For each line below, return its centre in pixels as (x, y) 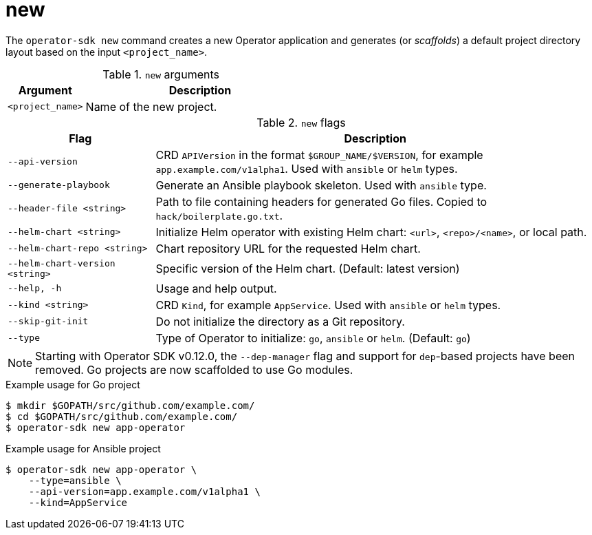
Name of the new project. (151, 106)
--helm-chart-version (62, 263)
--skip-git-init (48, 322)
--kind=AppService (78, 502)
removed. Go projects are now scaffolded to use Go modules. (194, 369)
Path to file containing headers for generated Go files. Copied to (321, 201)
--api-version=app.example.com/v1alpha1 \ (144, 491)
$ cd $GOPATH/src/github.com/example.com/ (122, 416)
